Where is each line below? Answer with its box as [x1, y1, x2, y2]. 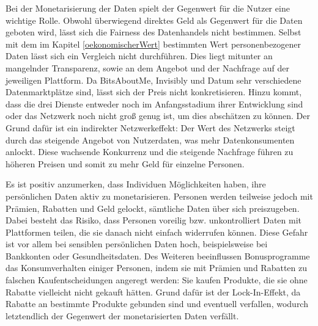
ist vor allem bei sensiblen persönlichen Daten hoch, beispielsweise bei [6, 237, 268, 250]
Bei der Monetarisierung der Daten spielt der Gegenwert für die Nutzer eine [6, 2, 290, 14]
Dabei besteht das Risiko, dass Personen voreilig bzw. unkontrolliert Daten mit [6, 214, 302, 226]
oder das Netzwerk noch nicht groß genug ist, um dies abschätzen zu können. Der [6, 109, 311, 122]
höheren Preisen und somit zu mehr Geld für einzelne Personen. [6, 157, 245, 170]
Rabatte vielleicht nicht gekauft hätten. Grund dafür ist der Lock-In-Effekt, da [6, 285, 301, 298]
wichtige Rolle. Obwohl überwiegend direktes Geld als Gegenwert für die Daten [6, 13, 303, 26]
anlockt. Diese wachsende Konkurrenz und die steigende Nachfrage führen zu [6, 145, 294, 158]
